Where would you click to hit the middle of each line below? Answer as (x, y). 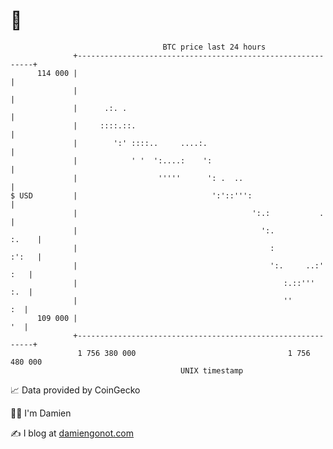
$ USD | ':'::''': (131, 195)
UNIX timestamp (212, 370)
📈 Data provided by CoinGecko (75, 390)
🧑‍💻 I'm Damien (41, 413)
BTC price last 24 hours (214, 47)
